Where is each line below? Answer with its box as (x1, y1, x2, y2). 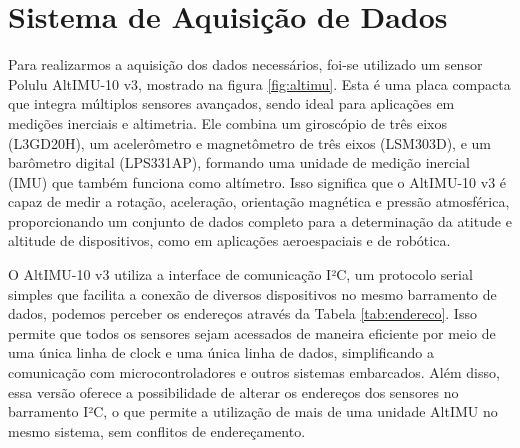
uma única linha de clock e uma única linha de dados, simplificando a (8, 342, 435, 363)
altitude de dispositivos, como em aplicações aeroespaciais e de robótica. (8, 230, 451, 251)
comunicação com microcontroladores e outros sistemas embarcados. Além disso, (8, 362, 500, 383)
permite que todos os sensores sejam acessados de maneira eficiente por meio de (8, 322, 496, 343)
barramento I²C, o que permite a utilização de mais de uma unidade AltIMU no (8, 401, 498, 422)
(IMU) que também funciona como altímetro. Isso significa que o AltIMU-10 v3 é (8, 171, 507, 192)
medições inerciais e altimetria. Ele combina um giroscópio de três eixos (8, 112, 447, 133)
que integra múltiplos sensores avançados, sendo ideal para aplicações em (8, 93, 455, 114)
